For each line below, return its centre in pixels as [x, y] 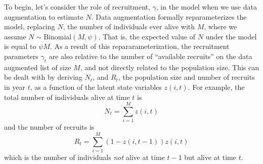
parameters [21, 56]
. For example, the [216, 87]
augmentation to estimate [44, 16]
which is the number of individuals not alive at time [84, 157]
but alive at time [210, 157]
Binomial [58, 37]
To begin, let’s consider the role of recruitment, [77, 7]
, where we [221, 26]
